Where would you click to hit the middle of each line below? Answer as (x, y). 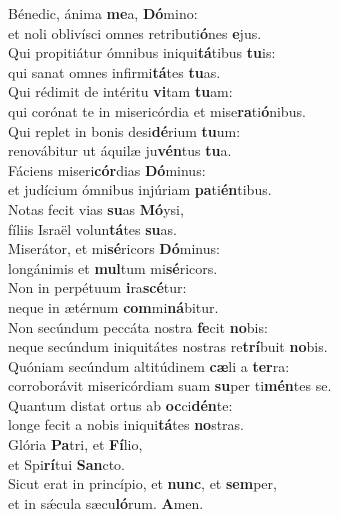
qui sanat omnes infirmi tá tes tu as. (114, 71)
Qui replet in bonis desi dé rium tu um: (124, 130)
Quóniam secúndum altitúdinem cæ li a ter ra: (149, 365)
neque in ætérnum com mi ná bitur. (113, 306)
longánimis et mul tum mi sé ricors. (113, 267)
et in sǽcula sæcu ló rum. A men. (106, 502)
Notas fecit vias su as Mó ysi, (96, 208)
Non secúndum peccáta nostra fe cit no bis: (138, 326)
